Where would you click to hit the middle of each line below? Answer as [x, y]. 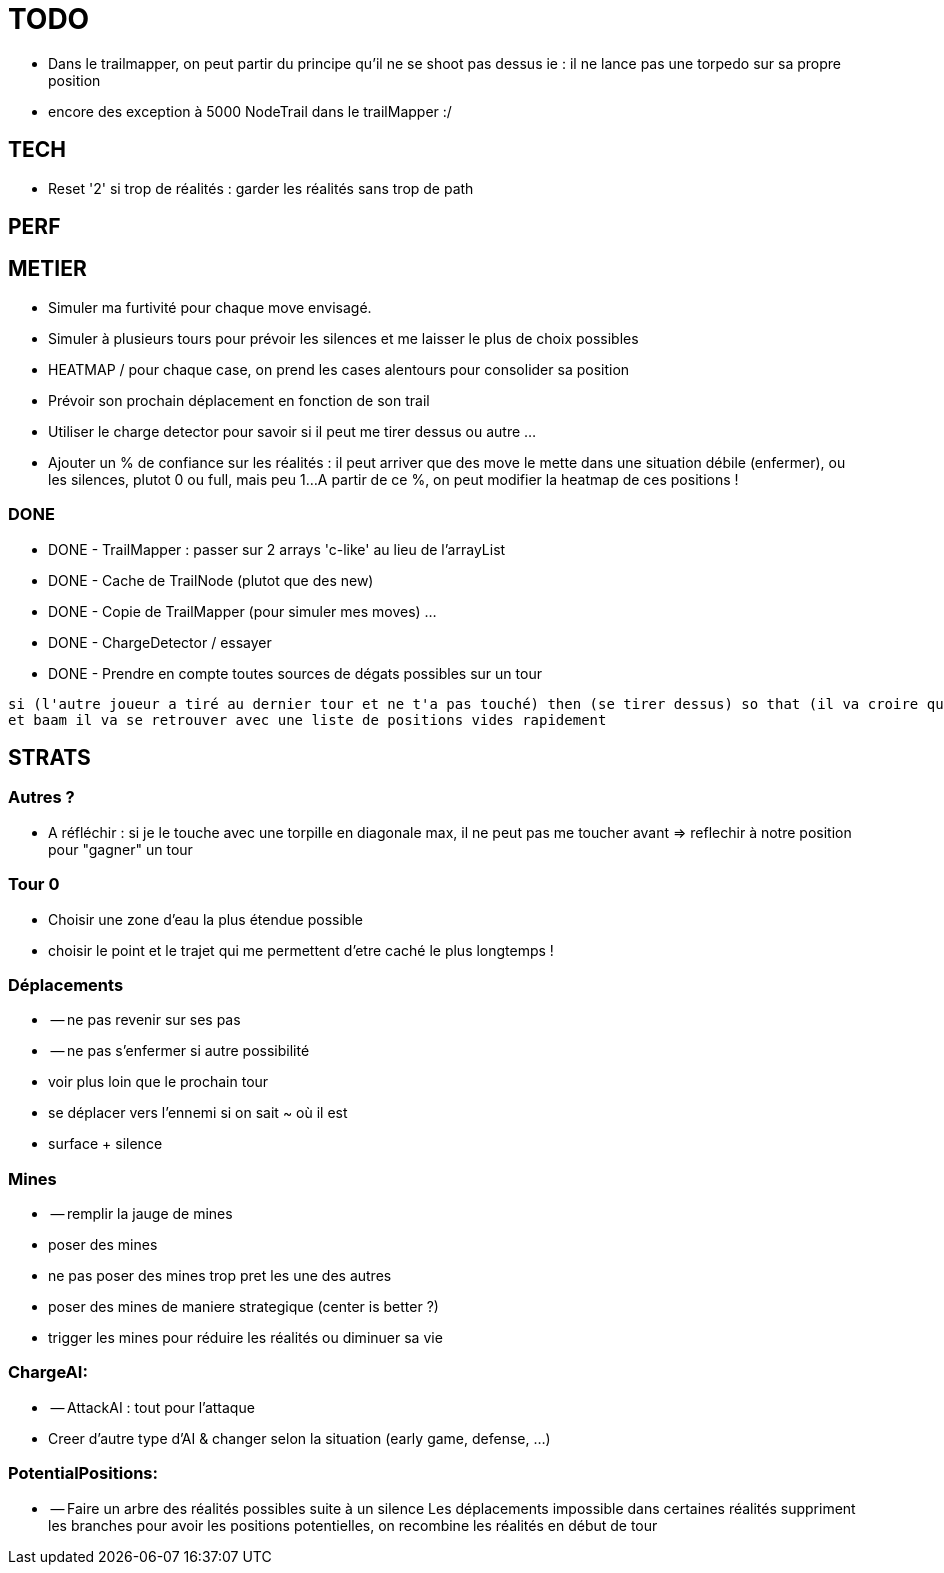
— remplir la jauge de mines [141, 1214]
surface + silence [105, 1144]
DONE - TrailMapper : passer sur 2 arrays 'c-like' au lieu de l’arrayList [277, 549]
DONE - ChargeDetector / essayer [160, 642]
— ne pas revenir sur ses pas [145, 1020]
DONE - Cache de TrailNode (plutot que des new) [211, 580]
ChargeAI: [48, 1372]
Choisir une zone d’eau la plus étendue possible [205, 919]
